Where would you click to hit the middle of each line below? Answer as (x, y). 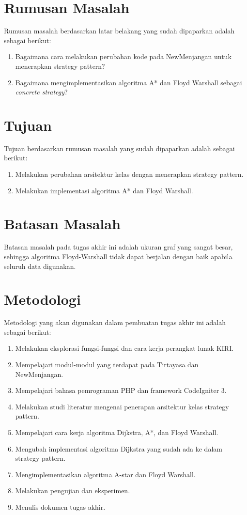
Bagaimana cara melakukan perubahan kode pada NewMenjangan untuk (123, 56)
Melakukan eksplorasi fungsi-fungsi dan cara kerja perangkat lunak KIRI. (124, 348)
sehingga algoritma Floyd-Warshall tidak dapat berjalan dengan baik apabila (118, 256)
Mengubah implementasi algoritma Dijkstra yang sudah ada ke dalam (119, 448)
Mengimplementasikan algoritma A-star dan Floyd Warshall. (105, 474)
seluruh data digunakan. (40, 266)
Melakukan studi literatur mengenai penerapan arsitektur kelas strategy (122, 406)
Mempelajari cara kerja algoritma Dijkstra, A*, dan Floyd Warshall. (117, 432)
